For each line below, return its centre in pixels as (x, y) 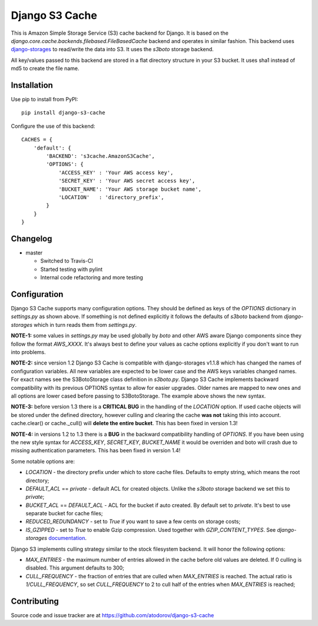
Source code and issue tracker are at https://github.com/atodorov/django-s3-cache (112, 615)
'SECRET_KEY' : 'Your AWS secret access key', (127, 181)
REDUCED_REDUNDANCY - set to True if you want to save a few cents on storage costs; (133, 522)
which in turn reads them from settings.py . (85, 324)
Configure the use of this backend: (53, 126)
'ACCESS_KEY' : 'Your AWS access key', (116, 173)
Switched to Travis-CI (67, 261)
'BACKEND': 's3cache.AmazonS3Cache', (101, 156)
